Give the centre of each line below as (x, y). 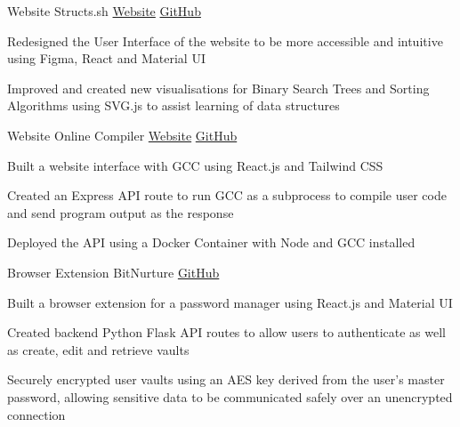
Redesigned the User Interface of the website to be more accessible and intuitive (225, 40)
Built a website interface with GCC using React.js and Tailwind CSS (195, 165)
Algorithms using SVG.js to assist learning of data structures (174, 105)
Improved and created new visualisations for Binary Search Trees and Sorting (218, 88)
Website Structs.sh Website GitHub (104, 11)
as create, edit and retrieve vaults (98, 349)
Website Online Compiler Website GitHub (122, 135)
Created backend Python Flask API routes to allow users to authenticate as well (226, 332)
